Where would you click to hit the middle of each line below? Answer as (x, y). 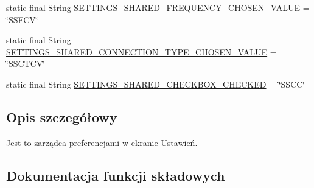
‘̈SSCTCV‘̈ (26, 64)
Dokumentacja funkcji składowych (116, 175)
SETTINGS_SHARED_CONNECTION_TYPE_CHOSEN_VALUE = (141, 51)
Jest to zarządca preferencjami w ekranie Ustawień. (102, 142)
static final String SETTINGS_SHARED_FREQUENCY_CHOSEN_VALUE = (158, 7)
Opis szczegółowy (62, 117)
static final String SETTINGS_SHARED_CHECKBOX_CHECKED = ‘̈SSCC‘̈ (156, 84)
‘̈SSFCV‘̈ (22, 19)
